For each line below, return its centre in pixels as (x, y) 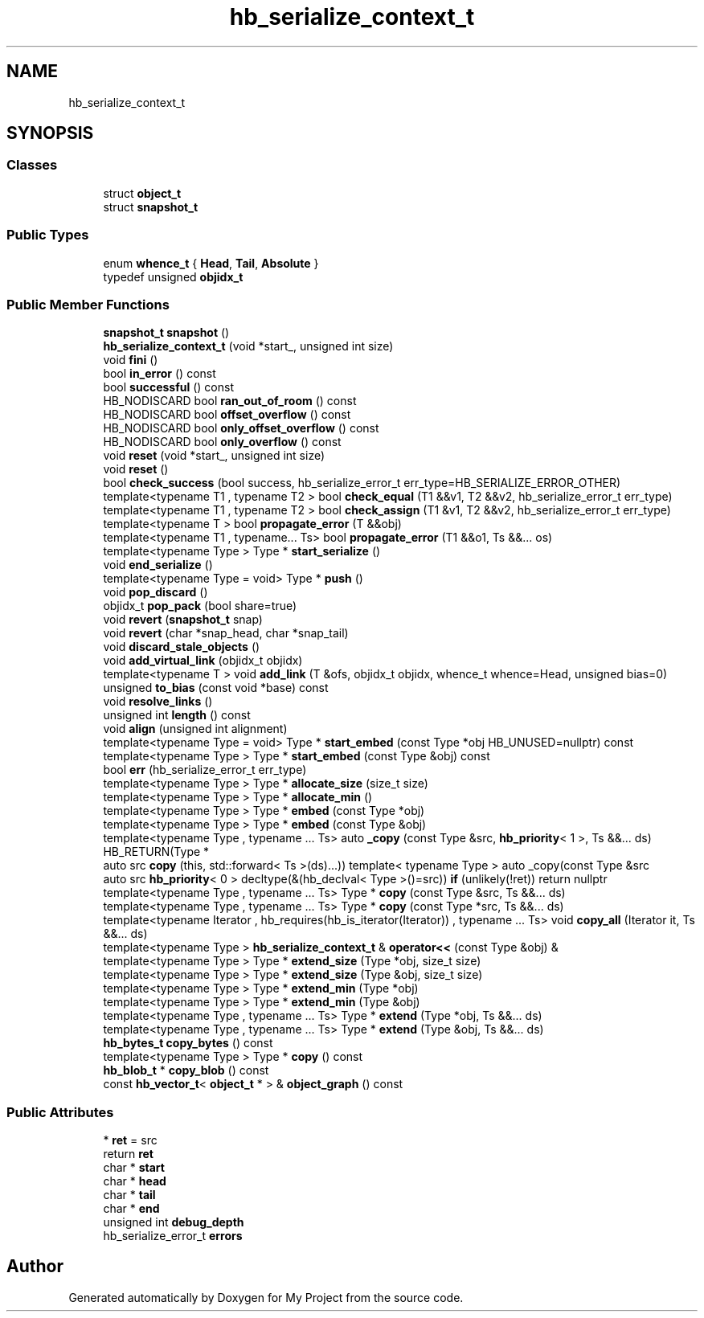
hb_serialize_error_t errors (173, 1236)
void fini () (131, 360)
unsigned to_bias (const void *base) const (216, 688)
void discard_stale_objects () (182, 647)
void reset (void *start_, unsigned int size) (214, 456)
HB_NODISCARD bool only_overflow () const (222, 442)
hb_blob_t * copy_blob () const (186, 1070)
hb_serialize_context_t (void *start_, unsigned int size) (248, 346)
